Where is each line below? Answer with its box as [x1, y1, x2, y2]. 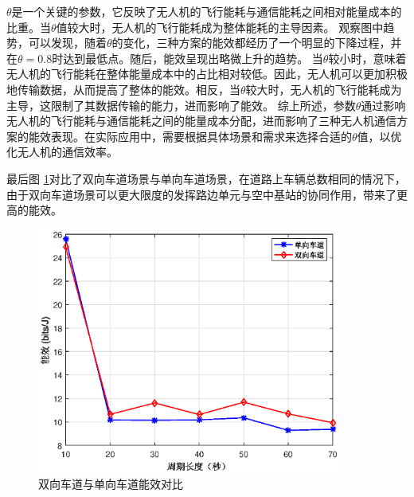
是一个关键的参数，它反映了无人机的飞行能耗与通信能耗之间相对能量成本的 [11, 3, 402, 19]
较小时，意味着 [328, 49, 407, 66]
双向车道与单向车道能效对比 [38, 475, 183, 492]
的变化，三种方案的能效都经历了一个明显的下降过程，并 [111, 34, 402, 51]
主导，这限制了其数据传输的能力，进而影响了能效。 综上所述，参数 [6, 96, 356, 113]
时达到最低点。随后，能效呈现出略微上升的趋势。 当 [52, 49, 323, 66]
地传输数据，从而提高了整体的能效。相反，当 [6, 80, 240, 97]
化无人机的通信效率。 [6, 143, 118, 160]
